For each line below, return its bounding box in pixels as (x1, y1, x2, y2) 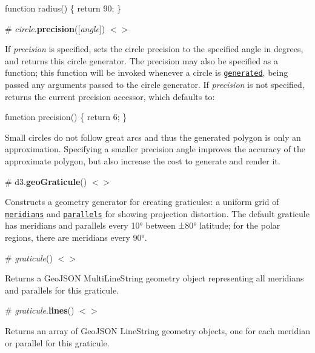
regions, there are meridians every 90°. (5, 231, 147, 244)
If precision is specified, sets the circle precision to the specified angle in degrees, (5, 42, 303, 55)
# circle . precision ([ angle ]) (5, 22, 105, 35)
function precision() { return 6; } (5, 110, 127, 123)
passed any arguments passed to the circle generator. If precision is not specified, (5, 78, 305, 91)
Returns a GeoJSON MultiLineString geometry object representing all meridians (5, 272, 304, 284)
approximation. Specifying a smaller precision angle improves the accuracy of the (5, 143, 305, 155)
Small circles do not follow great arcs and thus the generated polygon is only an (5, 130, 301, 143)
